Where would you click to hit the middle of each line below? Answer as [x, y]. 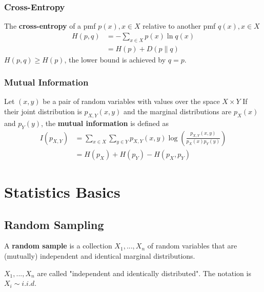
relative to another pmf [179, 26]
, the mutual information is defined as [105, 123]
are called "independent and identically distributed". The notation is [144, 273]
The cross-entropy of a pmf [50, 26]
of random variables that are [192, 246]
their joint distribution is [43, 111]
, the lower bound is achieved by [115, 59]
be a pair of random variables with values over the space [131, 101]
